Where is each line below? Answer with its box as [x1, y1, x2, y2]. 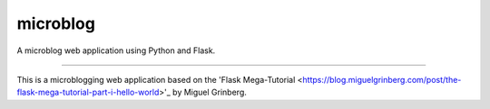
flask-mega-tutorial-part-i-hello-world [16, 86, 160, 98]
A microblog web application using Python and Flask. [16, 45, 216, 56]
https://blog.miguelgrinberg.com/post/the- [302, 74, 462, 85]
